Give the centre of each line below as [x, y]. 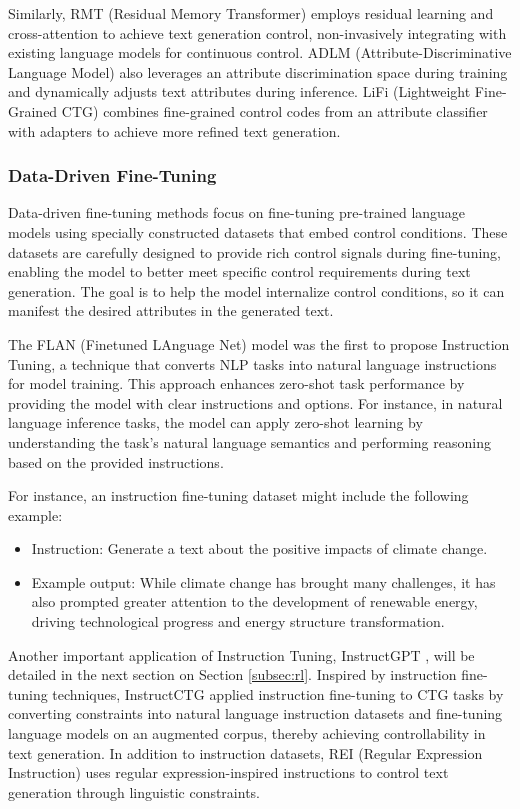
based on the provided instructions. [116, 461]
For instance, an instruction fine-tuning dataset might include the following [238, 495]
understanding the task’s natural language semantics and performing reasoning [249, 441]
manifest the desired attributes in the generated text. [171, 310]
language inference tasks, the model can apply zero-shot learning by [215, 422]
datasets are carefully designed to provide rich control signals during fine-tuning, [254, 251]
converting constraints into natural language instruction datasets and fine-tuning [255, 713]
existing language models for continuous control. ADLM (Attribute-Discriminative [260, 52]
